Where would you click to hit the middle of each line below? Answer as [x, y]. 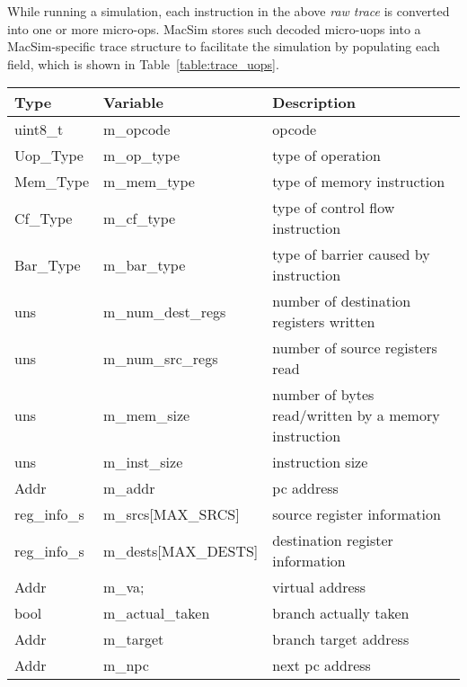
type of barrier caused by [351, 254]
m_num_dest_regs [165, 311]
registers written [324, 322]
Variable [133, 103]
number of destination [342, 301]
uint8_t [39, 129]
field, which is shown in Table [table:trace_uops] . [143, 63]
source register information [357, 514]
